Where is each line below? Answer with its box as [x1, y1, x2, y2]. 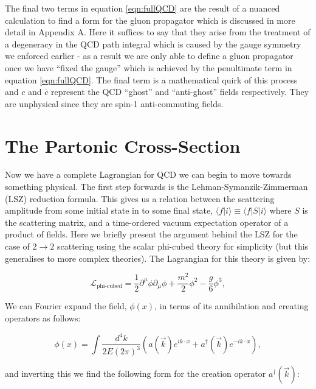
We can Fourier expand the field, [5, 300, 127, 312]
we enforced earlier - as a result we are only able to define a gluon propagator [5, 49, 294, 62]
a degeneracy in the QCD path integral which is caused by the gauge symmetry [5, 37, 301, 50]
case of [5, 240, 30, 253]
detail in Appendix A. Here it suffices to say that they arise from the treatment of [5, 26, 311, 38]
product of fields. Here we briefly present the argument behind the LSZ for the [5, 228, 298, 240]
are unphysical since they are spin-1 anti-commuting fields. [5, 97, 224, 110]
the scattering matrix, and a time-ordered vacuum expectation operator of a [5, 216, 289, 228]
